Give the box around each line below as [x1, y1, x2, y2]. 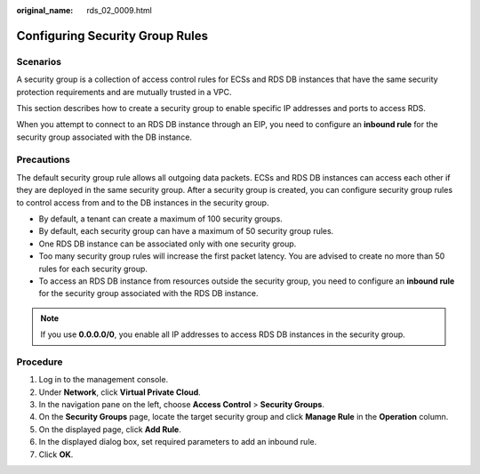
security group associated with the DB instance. [16, 132, 193, 142]
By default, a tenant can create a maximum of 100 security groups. [38, 213, 284, 224]
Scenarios [16, 55, 62, 68]
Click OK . [38, 449, 74, 460]
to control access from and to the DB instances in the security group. [16, 197, 269, 208]
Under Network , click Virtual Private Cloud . [38, 387, 202, 398]
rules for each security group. [38, 263, 148, 274]
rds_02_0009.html [86, 5, 153, 15]
